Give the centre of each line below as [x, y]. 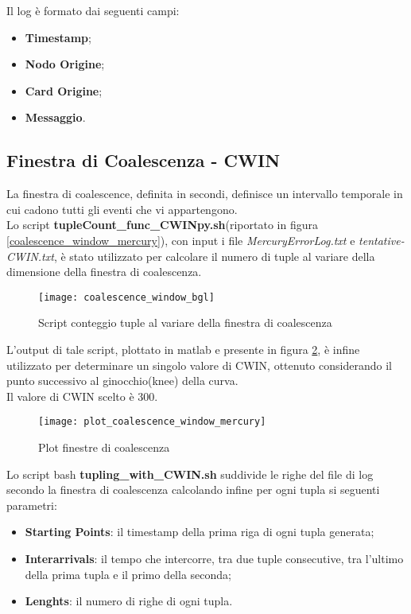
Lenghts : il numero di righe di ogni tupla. [129, 601]
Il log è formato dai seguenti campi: [93, 10]
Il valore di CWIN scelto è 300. [82, 396]
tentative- [382, 240]
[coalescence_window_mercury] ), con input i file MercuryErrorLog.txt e [181, 240]
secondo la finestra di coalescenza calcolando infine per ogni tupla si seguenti [193, 490]
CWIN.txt [30, 256]
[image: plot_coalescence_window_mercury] [152, 422]
